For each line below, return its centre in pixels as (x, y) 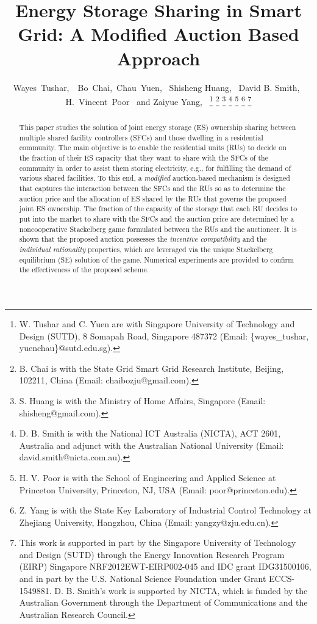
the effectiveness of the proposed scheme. (84, 270)
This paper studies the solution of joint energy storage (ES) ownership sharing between (158, 127)
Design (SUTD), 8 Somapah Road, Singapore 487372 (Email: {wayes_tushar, (164, 336)
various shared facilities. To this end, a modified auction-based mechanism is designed (155, 178)
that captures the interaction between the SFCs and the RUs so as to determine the (152, 188)
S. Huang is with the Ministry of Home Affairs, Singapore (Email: (142, 400)
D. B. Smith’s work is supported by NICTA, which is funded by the (181, 590)
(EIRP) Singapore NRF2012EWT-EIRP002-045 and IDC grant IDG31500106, (165, 566)
